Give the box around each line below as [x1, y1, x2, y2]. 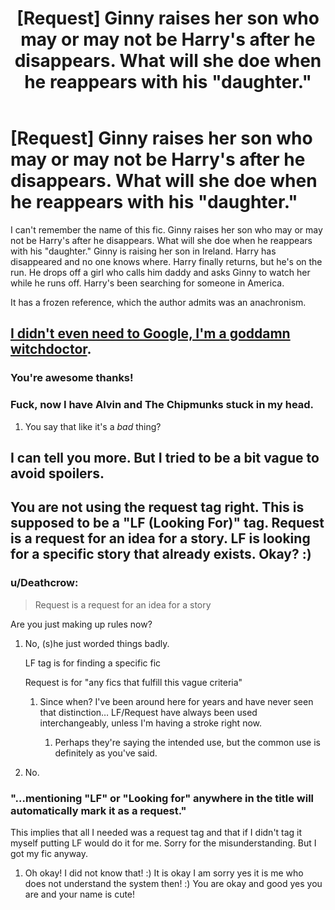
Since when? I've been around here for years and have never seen [39, 695, 314, 707]
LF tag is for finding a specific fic [24, 657, 162, 669]
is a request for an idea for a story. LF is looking [10, 530, 311, 547]
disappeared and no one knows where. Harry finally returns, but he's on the [10, 255, 323, 267]
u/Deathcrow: [10, 576, 79, 590]
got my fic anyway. [10, 847, 89, 859]
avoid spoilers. [10, 465, 105, 482]
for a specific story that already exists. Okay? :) [10, 546, 312, 563]
